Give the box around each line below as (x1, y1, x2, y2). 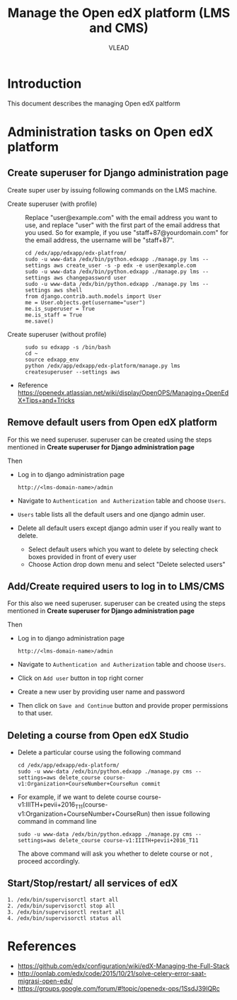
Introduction (7, 76, 82, 91)
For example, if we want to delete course (17, 793, 137, 801)
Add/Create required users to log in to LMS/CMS (7, 580, 225, 592)
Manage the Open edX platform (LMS (7, 5, 231, 21)
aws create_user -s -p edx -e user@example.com (53, 262, 197, 269)
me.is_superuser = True (25, 305, 96, 312)
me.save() (25, 317, 54, 325)
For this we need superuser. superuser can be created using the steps (7, 435, 212, 444)
